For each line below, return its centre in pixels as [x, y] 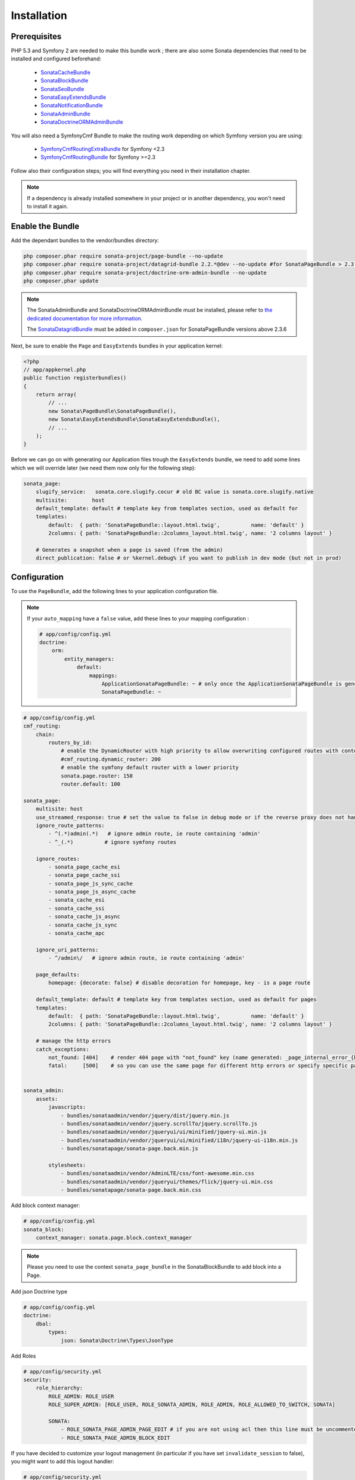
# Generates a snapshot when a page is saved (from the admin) [130, 550]
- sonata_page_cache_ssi [84, 875]
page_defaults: [58, 974]
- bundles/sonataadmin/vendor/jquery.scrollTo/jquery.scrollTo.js [159, 1124]
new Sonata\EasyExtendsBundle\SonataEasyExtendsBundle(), [134, 419]
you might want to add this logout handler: [63, 1462]
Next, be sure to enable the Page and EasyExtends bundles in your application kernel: [117, 346]
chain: [45, 734]
